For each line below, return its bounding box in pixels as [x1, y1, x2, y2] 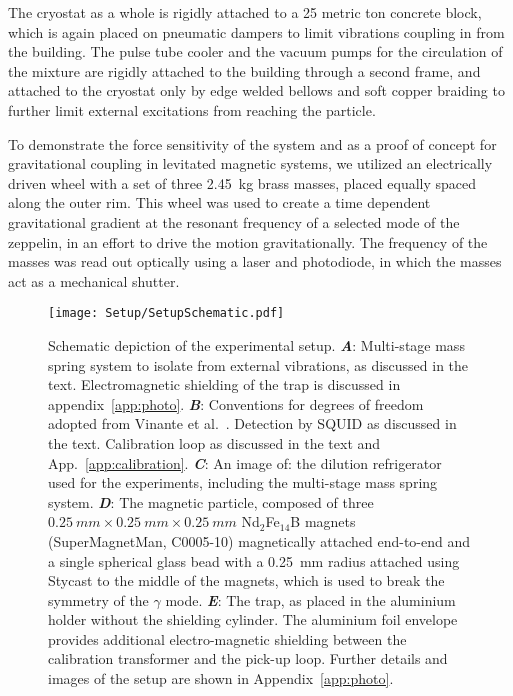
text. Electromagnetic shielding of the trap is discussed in [48, 374, 401, 395]
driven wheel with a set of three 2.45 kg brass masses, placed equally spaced [8, 172, 477, 193]
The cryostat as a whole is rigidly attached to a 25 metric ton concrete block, [8, 2, 482, 22]
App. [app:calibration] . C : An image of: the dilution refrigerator [48, 452, 442, 473]
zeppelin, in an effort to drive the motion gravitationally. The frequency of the [8, 231, 488, 252]
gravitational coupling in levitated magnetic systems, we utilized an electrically [8, 153, 493, 174]
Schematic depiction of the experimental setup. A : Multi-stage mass [48, 334, 465, 355]
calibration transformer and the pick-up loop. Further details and [48, 648, 448, 669]
